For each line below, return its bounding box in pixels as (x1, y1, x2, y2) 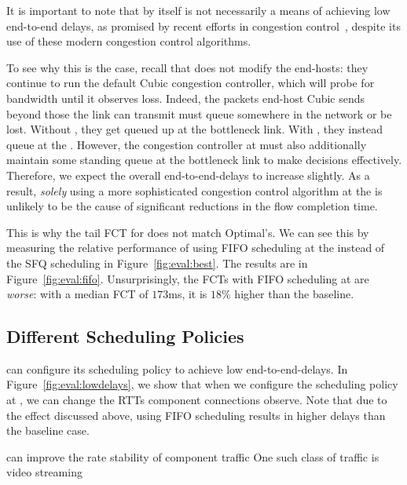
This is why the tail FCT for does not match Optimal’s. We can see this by (6, 224, 369, 240)
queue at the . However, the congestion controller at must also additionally (6, 136, 367, 152)
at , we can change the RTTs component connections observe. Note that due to (6, 392, 387, 408)
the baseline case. (6, 422, 90, 439)
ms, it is (168, 286, 207, 302)
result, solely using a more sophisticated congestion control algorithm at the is (6, 182, 383, 199)
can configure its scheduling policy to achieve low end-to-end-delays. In (6, 360, 348, 377)
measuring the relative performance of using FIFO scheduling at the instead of (6, 239, 385, 256)
